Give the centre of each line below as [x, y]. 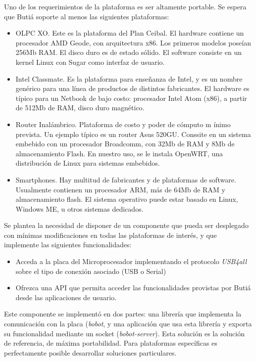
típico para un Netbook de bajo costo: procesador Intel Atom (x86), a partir [131, 98]
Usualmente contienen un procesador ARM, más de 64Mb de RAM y [120, 189]
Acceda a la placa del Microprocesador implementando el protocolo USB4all [131, 261]
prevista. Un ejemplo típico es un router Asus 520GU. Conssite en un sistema [133, 134]
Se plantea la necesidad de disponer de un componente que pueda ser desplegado [126, 225]
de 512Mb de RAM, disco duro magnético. [80, 108]
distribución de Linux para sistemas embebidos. [88, 163]
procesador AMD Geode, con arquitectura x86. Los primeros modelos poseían [133, 42]
